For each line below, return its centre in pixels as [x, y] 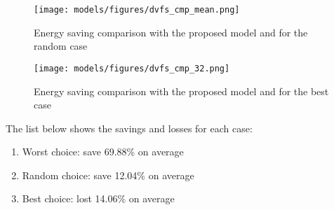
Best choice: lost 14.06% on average [98, 198]
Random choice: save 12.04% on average [108, 175]
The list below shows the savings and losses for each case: [129, 128]
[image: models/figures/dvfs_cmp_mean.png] [137, 10]
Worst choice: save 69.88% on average [103, 152]
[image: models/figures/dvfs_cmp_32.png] [132, 68]
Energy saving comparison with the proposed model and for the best [181, 91]
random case [61, 46]
